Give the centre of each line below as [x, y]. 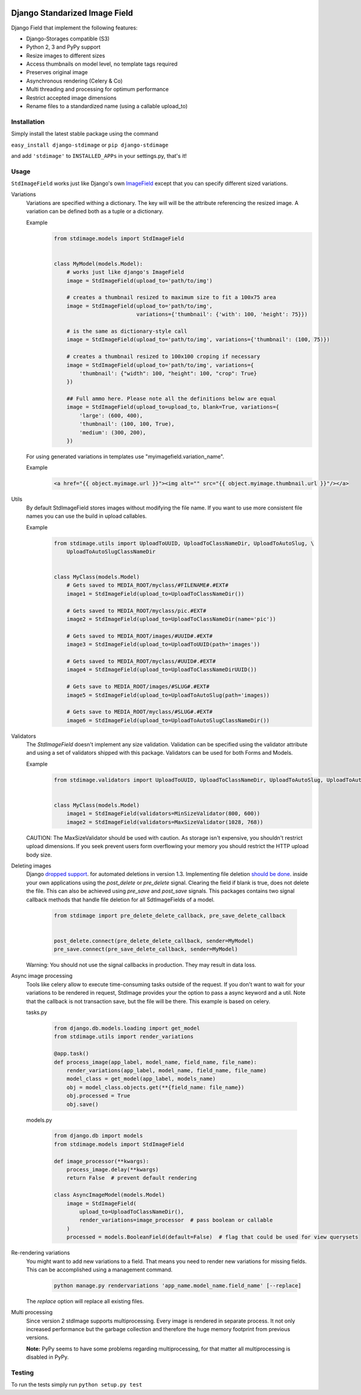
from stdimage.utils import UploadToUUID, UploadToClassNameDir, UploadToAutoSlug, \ [184, 543]
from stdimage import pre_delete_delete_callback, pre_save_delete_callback [170, 915]
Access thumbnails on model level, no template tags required [102, 64]
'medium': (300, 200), [113, 432]
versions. [38, 1338]
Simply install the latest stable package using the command [85, 134]
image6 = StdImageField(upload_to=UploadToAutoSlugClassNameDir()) [168, 720]
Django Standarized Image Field [72, 13]
